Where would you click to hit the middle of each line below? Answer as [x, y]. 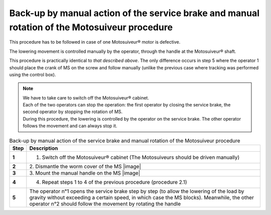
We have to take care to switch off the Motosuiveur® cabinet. [86, 97]
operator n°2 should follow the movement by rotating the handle [105, 204]
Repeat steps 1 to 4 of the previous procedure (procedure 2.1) [115, 182]
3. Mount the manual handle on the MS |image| [85, 173]
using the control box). [33, 74]
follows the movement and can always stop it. [70, 126]
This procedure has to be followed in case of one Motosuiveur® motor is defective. [95, 42]
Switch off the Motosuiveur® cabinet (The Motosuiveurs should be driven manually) [141, 157]
